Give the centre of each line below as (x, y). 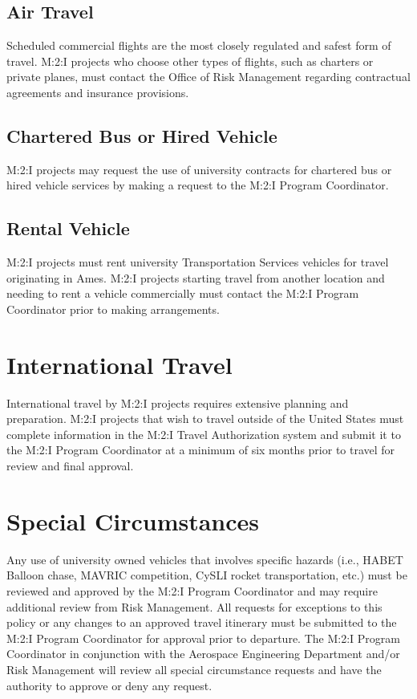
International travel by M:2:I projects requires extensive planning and (178, 402)
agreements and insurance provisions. (98, 92)
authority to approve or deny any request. (109, 685)
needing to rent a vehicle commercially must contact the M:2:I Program (183, 293)
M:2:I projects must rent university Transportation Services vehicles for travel (198, 262)
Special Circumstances (133, 520)
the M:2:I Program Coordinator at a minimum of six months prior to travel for (201, 450)
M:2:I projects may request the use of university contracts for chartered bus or (199, 169)
